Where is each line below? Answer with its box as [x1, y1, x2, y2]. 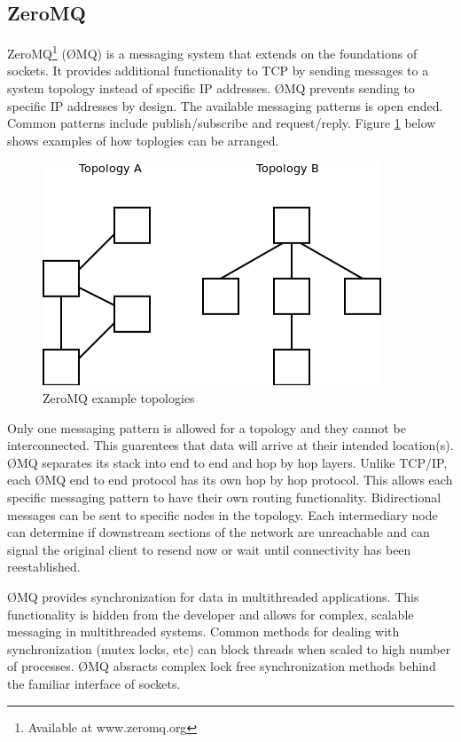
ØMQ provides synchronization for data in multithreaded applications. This [7, 587, 419, 605]
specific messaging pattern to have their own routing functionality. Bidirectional [7, 487, 441, 506]
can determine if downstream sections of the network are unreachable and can [7, 523, 430, 541]
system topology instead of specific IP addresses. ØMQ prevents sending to [7, 79, 415, 98]
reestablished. [7, 557, 81, 576]
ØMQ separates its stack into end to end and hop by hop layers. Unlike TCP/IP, [7, 453, 448, 471]
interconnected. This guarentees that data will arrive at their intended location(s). [7, 436, 454, 454]
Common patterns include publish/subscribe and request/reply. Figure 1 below [7, 114, 436, 132]
